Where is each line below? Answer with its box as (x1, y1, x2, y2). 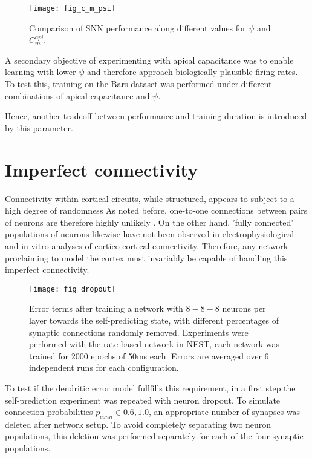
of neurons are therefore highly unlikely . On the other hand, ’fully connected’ (5, 215, 294, 228)
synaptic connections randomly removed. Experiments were (29, 326, 249, 338)
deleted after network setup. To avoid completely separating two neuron (5, 417, 271, 430)
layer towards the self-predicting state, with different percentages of (29, 313, 279, 326)
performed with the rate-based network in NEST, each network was (29, 338, 279, 350)
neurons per (222, 302, 266, 315)
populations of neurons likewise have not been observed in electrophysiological (5, 227, 294, 240)
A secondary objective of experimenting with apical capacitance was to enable (5, 53, 294, 66)
